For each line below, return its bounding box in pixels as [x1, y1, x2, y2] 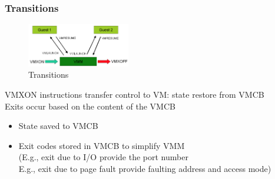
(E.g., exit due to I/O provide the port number [18, 151, 188, 163]
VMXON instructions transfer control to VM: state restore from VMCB [5, 88, 264, 100]
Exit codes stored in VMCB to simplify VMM [18, 139, 185, 151]
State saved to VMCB [18, 120, 98, 132]
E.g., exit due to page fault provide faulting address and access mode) [18, 162, 271, 174]
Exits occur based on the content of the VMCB [5, 100, 175, 112]
